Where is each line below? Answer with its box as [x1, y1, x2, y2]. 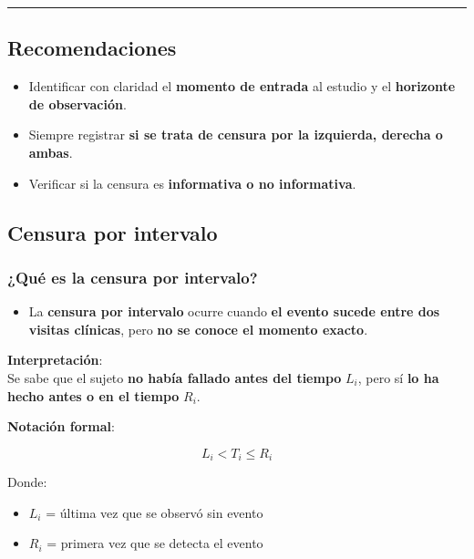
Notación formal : [7, 417, 115, 436]
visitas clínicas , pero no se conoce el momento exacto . [28, 319, 368, 338]
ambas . [28, 142, 73, 161]
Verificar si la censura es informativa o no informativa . [28, 173, 356, 192]
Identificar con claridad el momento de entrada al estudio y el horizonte [28, 77, 456, 96]
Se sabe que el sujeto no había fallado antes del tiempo [7, 367, 342, 387]
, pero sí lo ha [357, 367, 439, 387]
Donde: [7, 472, 47, 492]
